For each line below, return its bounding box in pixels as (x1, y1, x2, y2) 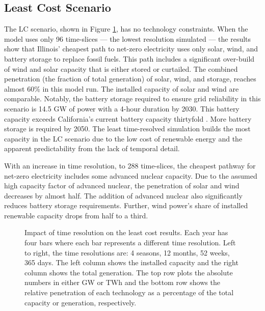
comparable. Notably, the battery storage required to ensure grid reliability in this (4, 93, 261, 104)
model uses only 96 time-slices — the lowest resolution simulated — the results (4, 33, 251, 44)
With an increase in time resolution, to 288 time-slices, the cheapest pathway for (4, 160, 256, 171)
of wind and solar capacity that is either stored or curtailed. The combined (4, 63, 238, 74)
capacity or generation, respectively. (24, 297, 137, 307)
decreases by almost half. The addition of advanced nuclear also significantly (4, 190, 243, 201)
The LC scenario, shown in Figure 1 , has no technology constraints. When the (4, 23, 248, 34)
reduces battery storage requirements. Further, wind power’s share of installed (4, 200, 248, 211)
